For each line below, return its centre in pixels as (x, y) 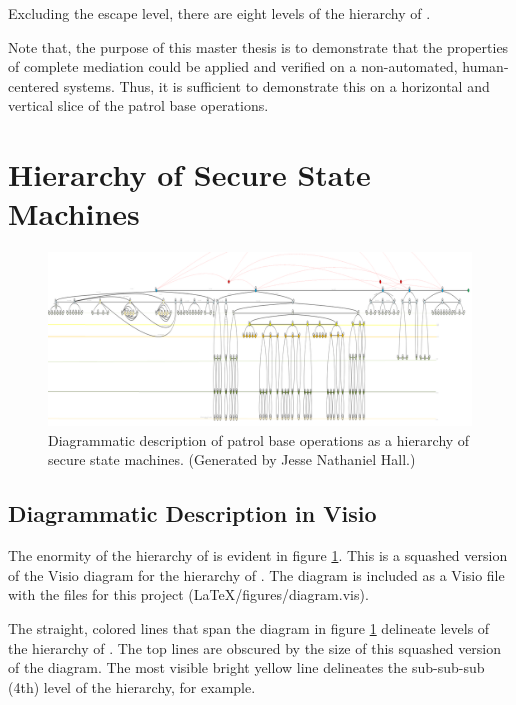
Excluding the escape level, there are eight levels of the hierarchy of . (219, 13)
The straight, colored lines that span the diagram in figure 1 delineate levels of (249, 627)
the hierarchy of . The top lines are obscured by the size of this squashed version (255, 647)
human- (485, 66)
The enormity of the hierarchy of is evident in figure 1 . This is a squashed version (258, 555)
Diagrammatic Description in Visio (192, 513)
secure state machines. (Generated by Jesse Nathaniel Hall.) (232, 459)
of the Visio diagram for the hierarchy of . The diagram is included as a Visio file (256, 574)
